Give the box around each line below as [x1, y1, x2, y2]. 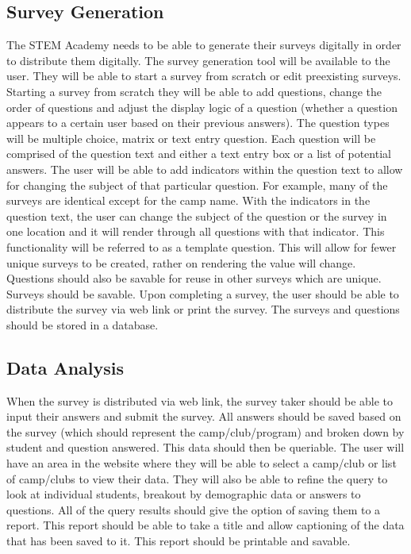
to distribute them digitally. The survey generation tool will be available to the [6, 52, 390, 68]
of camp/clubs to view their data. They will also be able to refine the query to [6, 470, 388, 487]
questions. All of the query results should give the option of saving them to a [6, 501, 381, 517]
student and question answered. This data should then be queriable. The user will [6, 439, 405, 456]
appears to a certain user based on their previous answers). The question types [6, 114, 390, 131]
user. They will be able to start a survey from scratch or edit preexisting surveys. [6, 67, 401, 84]
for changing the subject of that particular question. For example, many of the [6, 176, 388, 193]
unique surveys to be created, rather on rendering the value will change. [6, 254, 356, 271]
